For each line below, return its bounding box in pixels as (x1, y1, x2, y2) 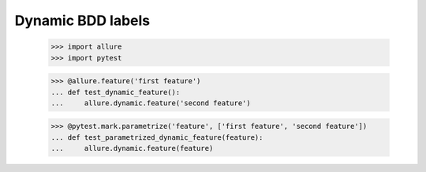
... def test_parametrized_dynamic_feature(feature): (50, 133, 263, 141)
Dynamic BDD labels (14, 12, 151, 29)
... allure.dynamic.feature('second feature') (50, 98, 252, 108)
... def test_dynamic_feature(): (50, 87, 181, 97)
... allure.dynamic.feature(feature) (50, 144, 214, 153)
